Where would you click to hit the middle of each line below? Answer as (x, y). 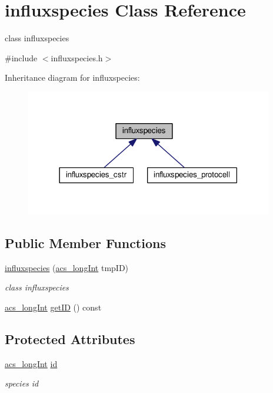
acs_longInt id (31, 363)
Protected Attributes (70, 338)
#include (21, 57)
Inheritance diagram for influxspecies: (72, 77)
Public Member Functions (85, 242)
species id (22, 383)
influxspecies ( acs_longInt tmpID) (67, 267)
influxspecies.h (77, 57)
